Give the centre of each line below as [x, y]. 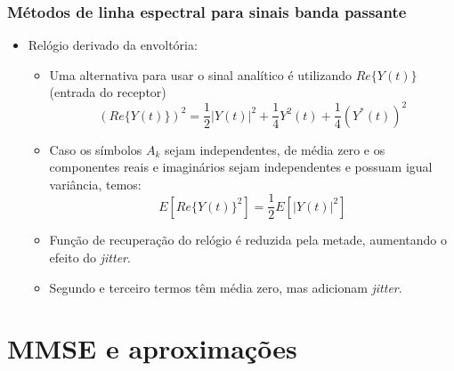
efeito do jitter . [90, 257]
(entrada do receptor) [108, 92]
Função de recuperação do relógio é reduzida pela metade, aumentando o [248, 240]
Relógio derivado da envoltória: [113, 45]
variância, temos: [95, 184]
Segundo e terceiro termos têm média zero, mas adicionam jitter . [226, 287]
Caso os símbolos [96, 149]
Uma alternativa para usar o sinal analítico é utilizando [200, 74]
